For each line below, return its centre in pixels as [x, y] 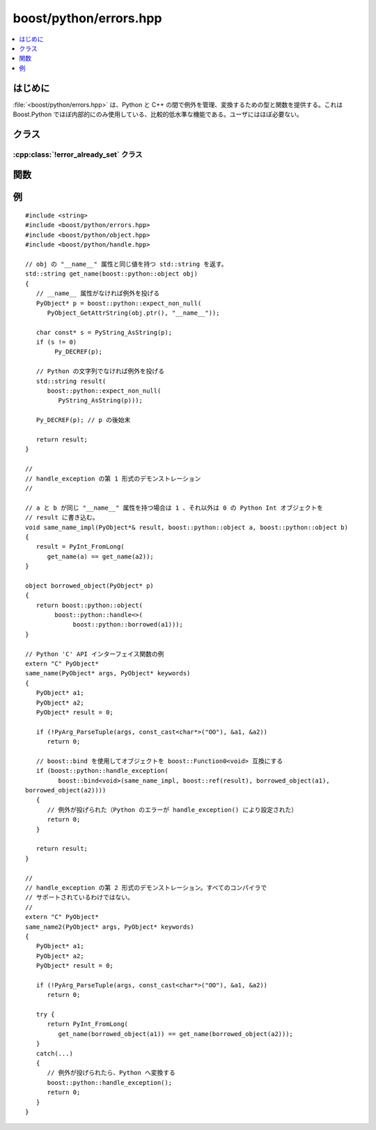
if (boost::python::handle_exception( [102, 771]
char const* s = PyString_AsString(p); [104, 332]
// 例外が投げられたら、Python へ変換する [111, 1073]
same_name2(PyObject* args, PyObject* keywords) [110, 927]
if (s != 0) [56, 342]
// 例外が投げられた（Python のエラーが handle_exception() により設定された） [172, 810]
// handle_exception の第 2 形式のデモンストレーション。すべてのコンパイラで [146, 887]
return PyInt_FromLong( [88, 1024]
